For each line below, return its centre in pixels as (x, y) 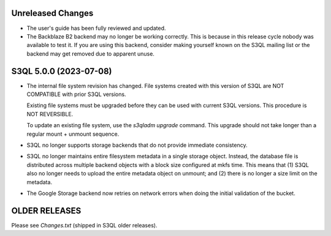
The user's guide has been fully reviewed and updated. (96, 28)
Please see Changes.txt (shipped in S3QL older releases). (84, 225)
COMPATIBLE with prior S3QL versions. (76, 94)
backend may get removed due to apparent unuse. (90, 53)
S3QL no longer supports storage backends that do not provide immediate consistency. (137, 145)
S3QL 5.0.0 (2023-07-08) (62, 71)
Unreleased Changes (52, 13)
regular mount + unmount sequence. (73, 134)
